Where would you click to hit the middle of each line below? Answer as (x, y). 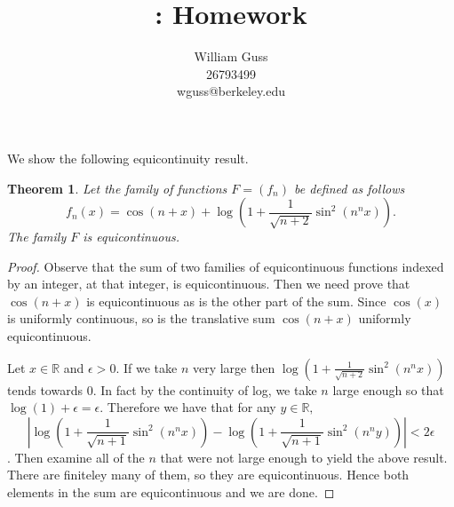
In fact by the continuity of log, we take (209, 389)
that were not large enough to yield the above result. (304, 457)
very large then (234, 367)
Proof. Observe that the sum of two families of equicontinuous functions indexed (226, 266)
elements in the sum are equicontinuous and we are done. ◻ (171, 492)
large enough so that (388, 389)
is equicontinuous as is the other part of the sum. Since (236, 301)
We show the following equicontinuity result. (128, 158)
